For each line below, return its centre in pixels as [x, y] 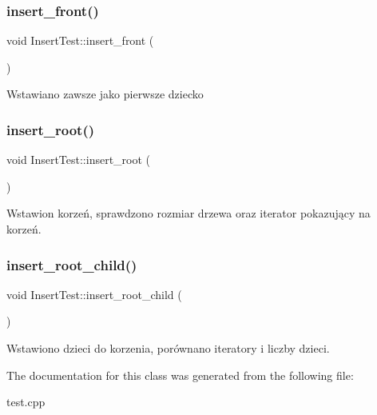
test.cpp [26, 402]
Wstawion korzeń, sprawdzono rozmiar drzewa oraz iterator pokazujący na [188, 213]
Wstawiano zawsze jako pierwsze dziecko [105, 94]
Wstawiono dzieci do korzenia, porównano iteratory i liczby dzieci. [168, 348]
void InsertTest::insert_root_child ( [94, 294]
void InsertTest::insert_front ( [80, 40]
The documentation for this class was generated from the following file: [180, 375]
